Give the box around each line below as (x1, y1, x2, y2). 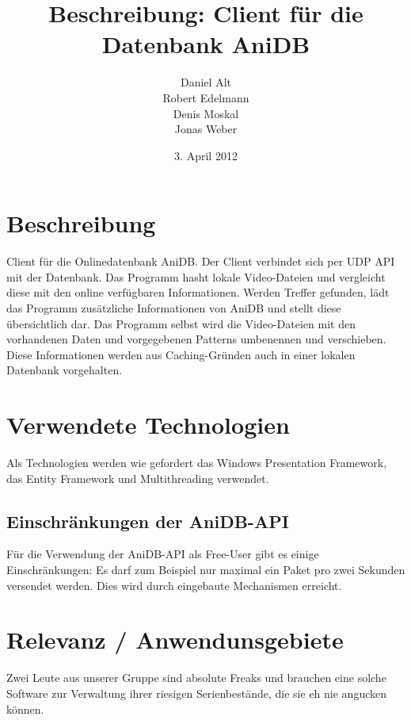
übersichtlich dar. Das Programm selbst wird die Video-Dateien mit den (6, 315, 356, 331)
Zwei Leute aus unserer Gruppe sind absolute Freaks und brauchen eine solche (6, 669, 386, 686)
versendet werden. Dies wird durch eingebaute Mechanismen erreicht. (6, 576, 342, 593)
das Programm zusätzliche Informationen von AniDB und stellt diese (6, 300, 341, 316)
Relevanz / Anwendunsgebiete (6, 623, 344, 656)
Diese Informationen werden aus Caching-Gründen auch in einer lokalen (6, 346, 356, 362)
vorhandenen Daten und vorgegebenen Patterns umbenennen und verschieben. (6, 331, 386, 347)
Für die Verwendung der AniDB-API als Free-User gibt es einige (6, 546, 319, 562)
